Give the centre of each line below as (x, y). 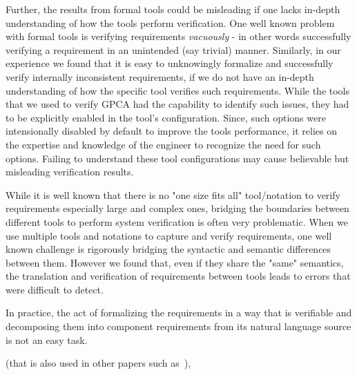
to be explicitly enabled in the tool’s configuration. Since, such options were (166, 117)
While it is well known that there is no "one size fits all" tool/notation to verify (173, 194)
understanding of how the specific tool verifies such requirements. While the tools (178, 90)
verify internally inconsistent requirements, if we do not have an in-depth (160, 76)
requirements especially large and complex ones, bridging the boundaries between (177, 208)
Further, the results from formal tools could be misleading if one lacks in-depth (173, 9)
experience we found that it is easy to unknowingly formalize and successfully (170, 63)
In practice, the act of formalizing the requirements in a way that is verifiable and (179, 312)
